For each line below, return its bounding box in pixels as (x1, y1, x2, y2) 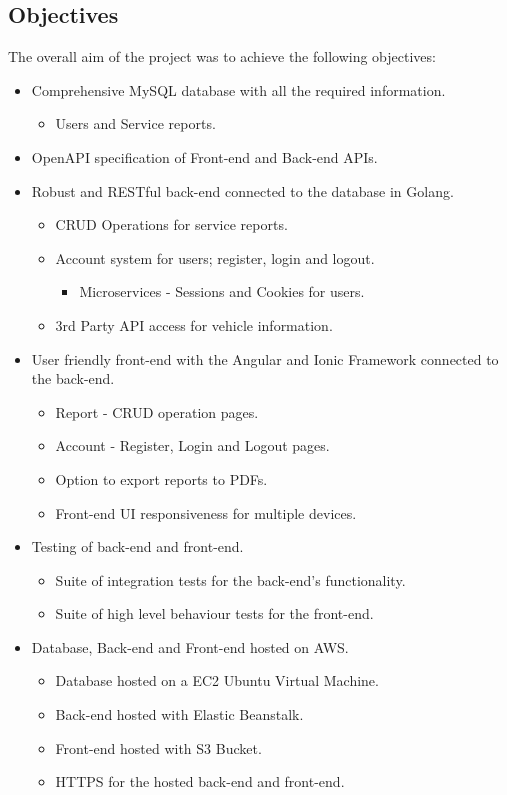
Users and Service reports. (55, 113, 216, 134)
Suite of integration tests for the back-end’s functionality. (55, 569, 406, 590)
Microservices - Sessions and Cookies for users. (79, 281, 365, 302)
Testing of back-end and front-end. (31, 536, 244, 557)
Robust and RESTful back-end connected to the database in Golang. (31, 180, 454, 201)
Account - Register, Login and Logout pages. (55, 435, 330, 456)
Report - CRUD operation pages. (55, 401, 259, 422)
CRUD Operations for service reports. (55, 214, 288, 235)
